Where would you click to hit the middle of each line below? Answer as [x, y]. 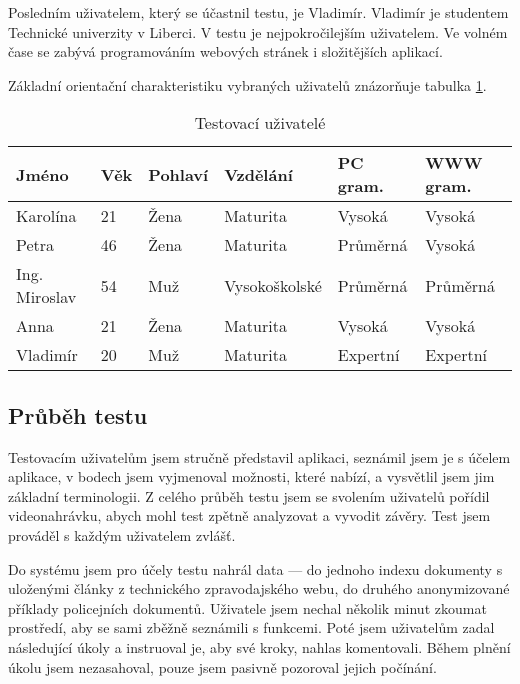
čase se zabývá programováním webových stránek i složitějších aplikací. [225, 51]
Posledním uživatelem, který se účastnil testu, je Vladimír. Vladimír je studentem [258, 12]
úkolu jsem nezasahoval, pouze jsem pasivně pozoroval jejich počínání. [222, 666]
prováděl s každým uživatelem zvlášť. [122, 534]
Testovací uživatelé [260, 123]
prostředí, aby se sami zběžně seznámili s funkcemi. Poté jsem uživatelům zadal [251, 627]
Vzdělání [258, 174]
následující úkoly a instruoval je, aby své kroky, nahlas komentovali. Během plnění [259, 646]
